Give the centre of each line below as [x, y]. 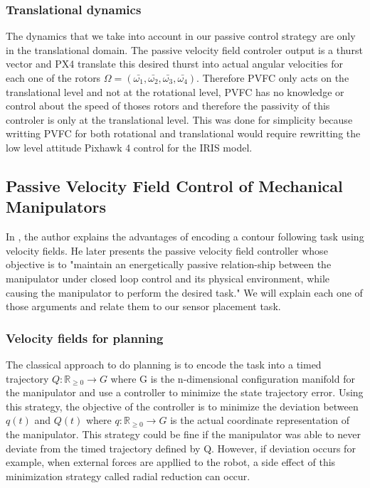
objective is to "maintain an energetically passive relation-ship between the [169, 264]
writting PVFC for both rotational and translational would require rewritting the [183, 133]
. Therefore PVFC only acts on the [273, 78]
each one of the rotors [53, 78]
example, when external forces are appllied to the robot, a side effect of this [171, 462]
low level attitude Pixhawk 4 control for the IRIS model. [129, 147]
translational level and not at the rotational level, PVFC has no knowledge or [175, 91]
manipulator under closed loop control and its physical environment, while [168, 278]
